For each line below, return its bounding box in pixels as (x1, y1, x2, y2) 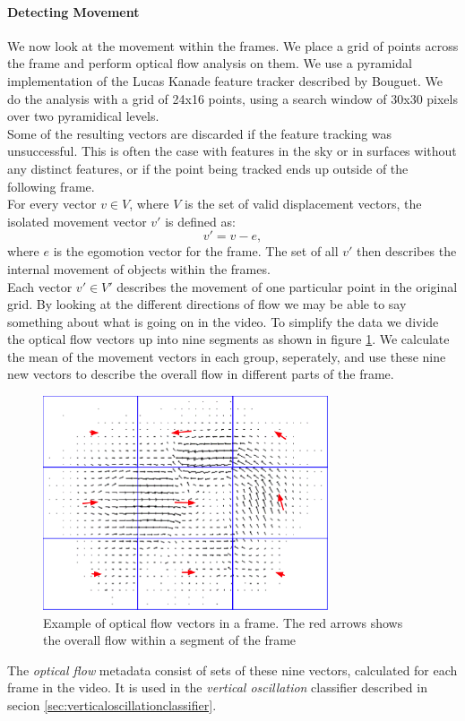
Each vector (7, 277, 73, 296)
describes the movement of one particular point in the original (116, 277, 458, 296)
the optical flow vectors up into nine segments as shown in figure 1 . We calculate (7, 330, 450, 348)
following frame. (7, 176, 95, 195)
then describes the (357, 242, 457, 261)
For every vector (7, 194, 97, 213)
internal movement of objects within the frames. (7, 259, 271, 278)
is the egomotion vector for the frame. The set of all (53, 242, 339, 261)
